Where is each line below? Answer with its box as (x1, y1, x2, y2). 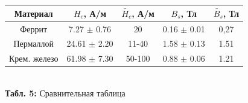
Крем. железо (9, 52, 59, 65)
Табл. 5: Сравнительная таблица (5, 86, 126, 99)
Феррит (20, 22, 48, 35)
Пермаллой (13, 37, 54, 50)
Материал (14, 7, 53, 19)
